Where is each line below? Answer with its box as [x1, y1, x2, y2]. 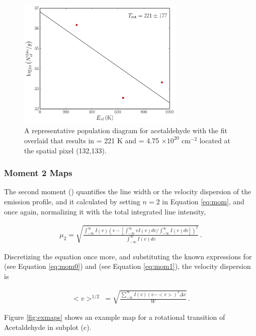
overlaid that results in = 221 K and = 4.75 [24, 135, 159, 145]
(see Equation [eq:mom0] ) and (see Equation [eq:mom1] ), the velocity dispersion [4, 261, 251, 271]
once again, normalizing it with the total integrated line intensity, [4, 206, 206, 216]
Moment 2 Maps [4, 166, 72, 179]
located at [199, 135, 230, 145]
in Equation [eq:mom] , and [162, 196, 244, 206]
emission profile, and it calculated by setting [4, 196, 140, 206]
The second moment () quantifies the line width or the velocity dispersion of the [4, 186, 251, 197]
